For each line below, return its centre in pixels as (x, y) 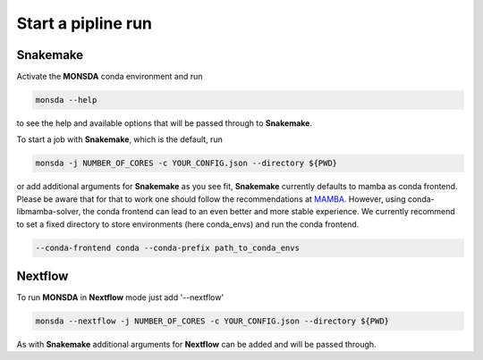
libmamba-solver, (49, 212)
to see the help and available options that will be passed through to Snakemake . (165, 123)
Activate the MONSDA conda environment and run (110, 77)
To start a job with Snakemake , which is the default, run (119, 139)
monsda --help (66, 100)
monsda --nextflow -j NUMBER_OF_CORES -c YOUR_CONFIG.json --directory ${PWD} (212, 321)
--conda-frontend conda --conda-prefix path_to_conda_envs (167, 247)
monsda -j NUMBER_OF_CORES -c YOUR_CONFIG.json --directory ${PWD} (186, 163)
